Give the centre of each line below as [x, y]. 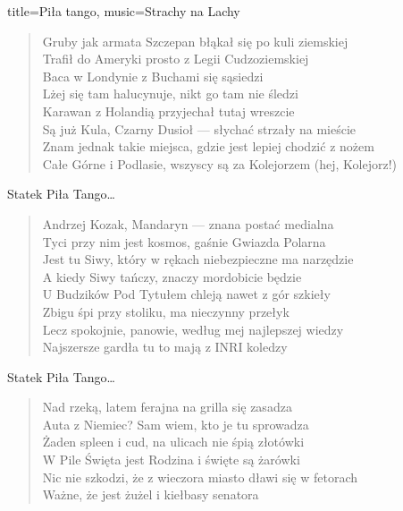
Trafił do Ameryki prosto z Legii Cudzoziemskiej [176, 59]
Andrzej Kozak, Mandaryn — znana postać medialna [188, 223]
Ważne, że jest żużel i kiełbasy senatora [151, 494]
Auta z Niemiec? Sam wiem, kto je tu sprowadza [176, 424]
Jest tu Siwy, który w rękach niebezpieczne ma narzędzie [198, 259]
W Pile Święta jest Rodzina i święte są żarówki [171, 460]
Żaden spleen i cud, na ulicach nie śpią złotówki [173, 442]
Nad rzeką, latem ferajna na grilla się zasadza [167, 407]
